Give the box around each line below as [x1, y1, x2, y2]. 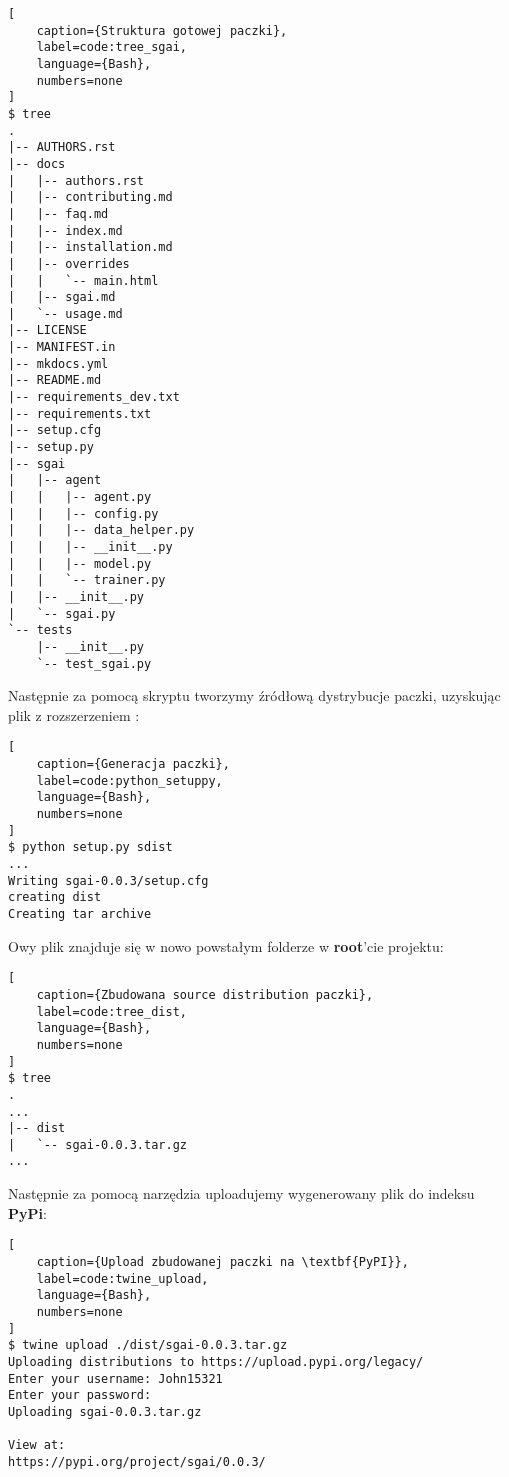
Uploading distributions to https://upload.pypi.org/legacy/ [8, 1354, 424, 1369]
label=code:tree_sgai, [36, 40, 187, 55]
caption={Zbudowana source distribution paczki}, [36, 987, 374, 1002]
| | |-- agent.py [8, 490, 152, 505]
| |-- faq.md [8, 206, 109, 221]
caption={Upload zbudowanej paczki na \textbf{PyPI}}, [36, 1254, 409, 1269]
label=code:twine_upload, [36, 1271, 209, 1286]
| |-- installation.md [8, 240, 173, 255]
